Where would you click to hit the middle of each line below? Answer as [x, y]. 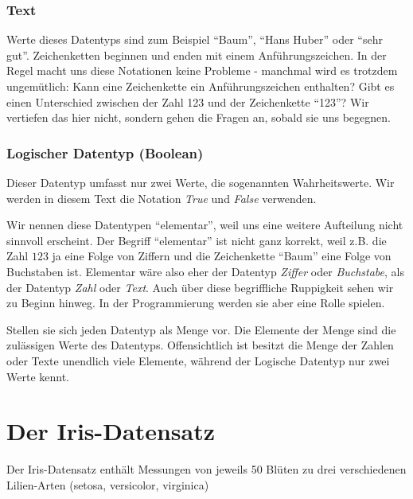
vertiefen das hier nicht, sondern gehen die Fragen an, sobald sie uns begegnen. [199, 117]
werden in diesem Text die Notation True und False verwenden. [162, 198]
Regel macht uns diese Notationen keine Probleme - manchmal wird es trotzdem [202, 70]
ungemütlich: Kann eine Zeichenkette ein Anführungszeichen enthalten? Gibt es [201, 86]
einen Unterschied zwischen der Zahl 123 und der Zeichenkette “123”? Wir [188, 101]
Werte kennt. [38, 376]
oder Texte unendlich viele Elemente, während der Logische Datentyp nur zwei [198, 360]
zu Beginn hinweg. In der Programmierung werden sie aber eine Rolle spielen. [196, 303]
